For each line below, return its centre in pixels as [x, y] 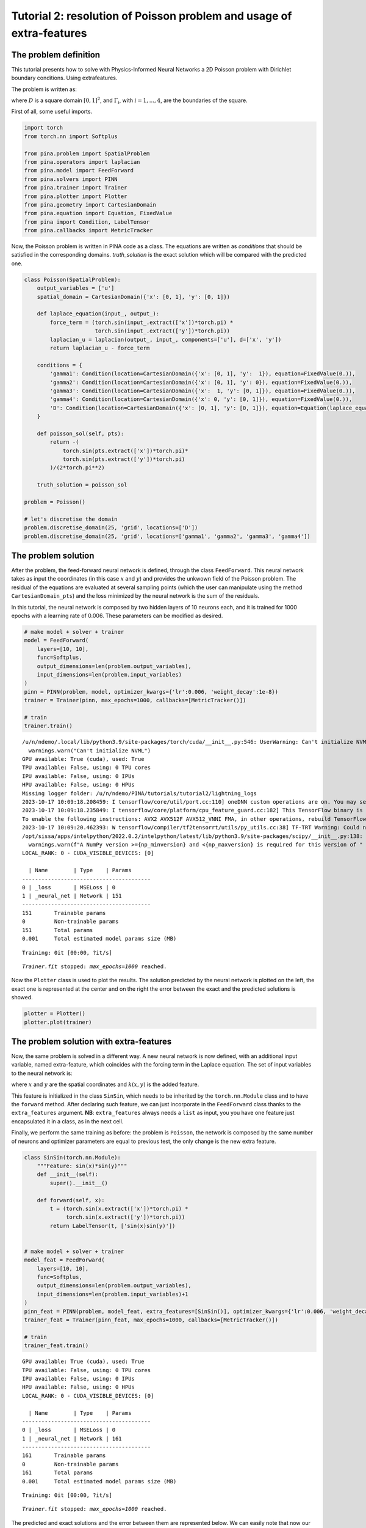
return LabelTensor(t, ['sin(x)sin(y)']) [113, 1226]
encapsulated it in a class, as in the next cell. [67, 1121]
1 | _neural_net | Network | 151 [72, 896]
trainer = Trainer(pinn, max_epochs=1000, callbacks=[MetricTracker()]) [135, 700]
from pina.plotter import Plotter [76, 196]
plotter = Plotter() [55, 1014]
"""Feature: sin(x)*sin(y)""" [82, 1166]
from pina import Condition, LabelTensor [87, 222]
